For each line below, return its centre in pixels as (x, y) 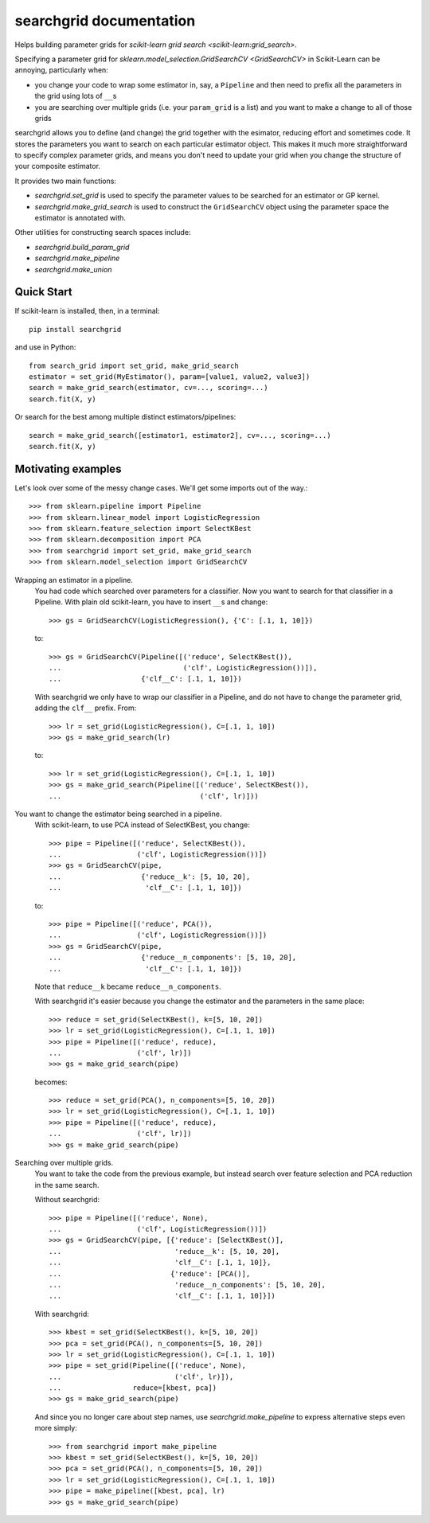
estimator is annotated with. (80, 218)
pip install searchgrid (75, 329)
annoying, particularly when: (62, 70)
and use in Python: (45, 347)
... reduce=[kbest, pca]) (133, 1388)
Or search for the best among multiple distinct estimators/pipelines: (125, 417)
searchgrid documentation (105, 21)
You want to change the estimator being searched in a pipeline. (118, 814)
